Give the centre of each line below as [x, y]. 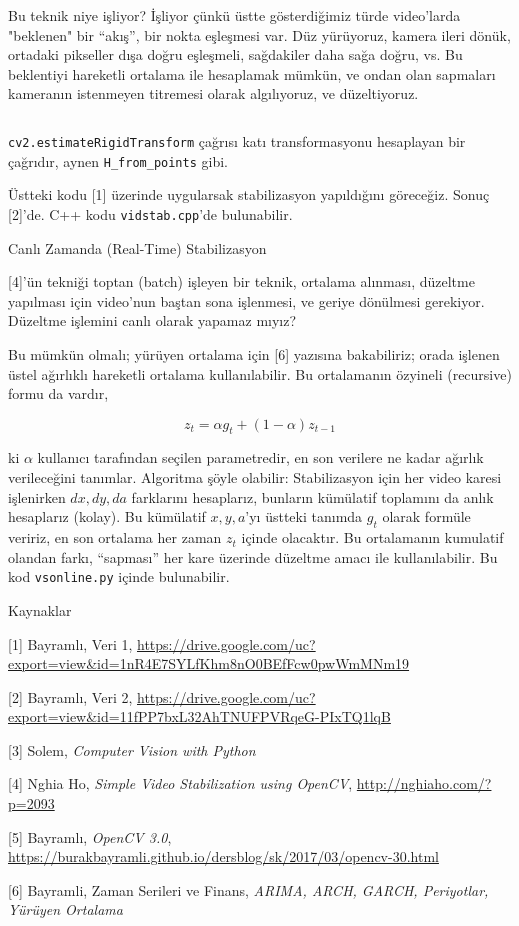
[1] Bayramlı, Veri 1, [70, 643]
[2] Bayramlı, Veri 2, [70, 696]
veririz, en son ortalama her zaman [115, 537]
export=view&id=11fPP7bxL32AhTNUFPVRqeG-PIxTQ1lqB [199, 716]
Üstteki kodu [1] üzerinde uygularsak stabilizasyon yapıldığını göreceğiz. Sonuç [249, 194]
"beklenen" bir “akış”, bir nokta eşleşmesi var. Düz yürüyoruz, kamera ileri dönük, [259, 34]
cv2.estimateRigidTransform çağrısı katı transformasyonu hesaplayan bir [237, 140]
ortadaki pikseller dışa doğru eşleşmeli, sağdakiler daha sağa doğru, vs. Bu [235, 54]
